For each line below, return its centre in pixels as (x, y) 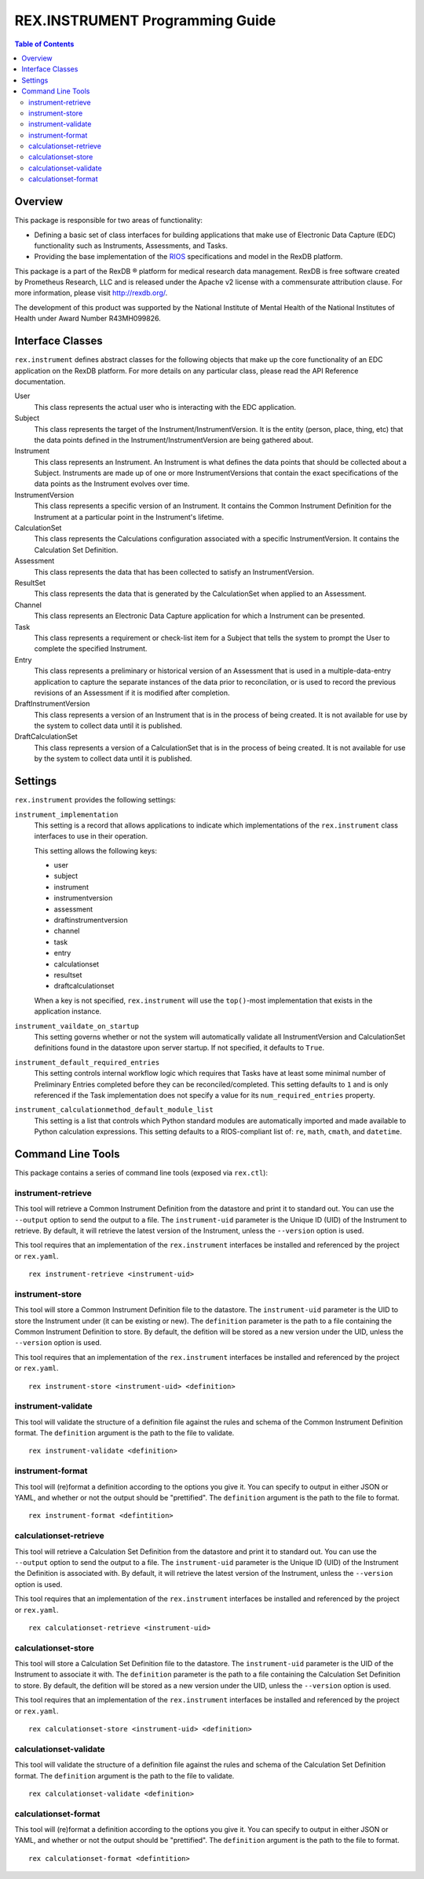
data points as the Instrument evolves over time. (112, 484)
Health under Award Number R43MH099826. (88, 319)
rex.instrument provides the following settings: (95, 800)
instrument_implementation (66, 814)
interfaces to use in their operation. (91, 836)
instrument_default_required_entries (87, 1062)
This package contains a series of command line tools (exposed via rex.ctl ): (141, 1172)
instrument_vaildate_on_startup (77, 1026)
